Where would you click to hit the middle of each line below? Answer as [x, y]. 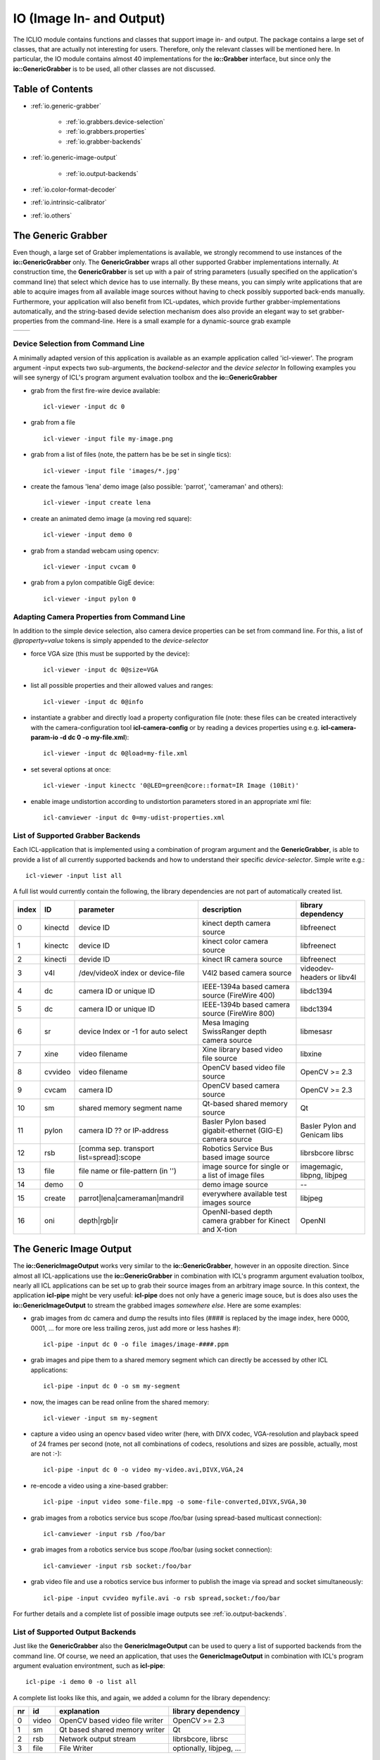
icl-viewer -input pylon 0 [90, 599]
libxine [311, 1054]
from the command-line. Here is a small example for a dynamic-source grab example [168, 321]
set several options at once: [71, 769]
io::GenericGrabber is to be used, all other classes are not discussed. [114, 69]
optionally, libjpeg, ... [207, 1748]
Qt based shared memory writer [112, 1730]
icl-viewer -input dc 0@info [93, 702]
